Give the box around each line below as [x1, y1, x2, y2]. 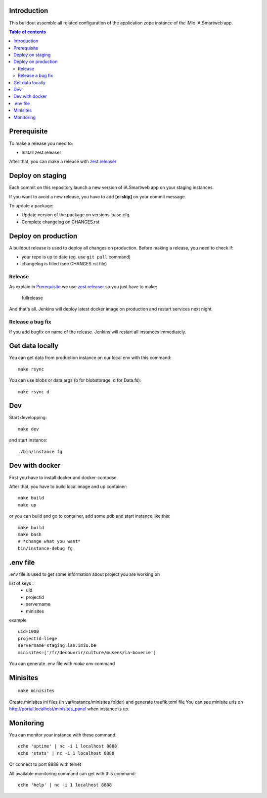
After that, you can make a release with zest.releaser [9, 159, 117, 165]
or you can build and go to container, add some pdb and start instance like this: [9, 513, 171, 519]
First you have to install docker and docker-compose [9, 474, 117, 481]
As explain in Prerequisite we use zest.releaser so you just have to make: [9, 283, 158, 290]
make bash [18, 531, 42, 537]
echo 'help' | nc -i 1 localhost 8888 [18, 782, 112, 788]
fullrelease [21, 295, 43, 301]
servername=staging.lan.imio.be [18, 643, 96, 648]
